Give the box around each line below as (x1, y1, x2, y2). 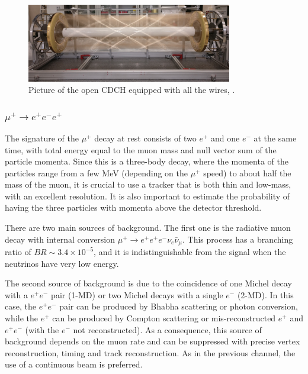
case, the (5, 300, 36, 312)
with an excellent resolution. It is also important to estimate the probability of (5, 189, 290, 202)
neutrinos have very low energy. (5, 257, 119, 269)
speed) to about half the (203, 166, 291, 179)
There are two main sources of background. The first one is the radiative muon (5, 221, 291, 234)
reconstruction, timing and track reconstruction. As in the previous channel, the (5, 346, 296, 359)
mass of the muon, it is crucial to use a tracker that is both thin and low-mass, (5, 178, 291, 191)
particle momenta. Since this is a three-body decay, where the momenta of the (5, 155, 288, 167)
